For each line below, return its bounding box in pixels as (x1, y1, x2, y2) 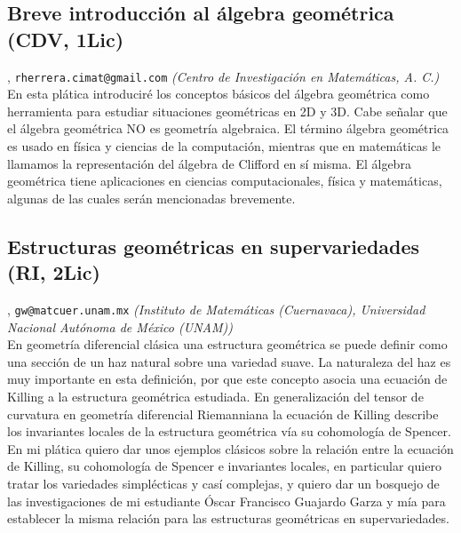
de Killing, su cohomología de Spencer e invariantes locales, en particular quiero (7, 457, 441, 475)
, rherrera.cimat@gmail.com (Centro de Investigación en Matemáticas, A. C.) (7, 67, 440, 85)
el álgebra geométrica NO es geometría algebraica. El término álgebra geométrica (7, 119, 449, 138)
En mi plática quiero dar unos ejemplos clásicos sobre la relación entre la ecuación (7, 439, 454, 457)
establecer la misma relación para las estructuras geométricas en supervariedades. (7, 509, 449, 528)
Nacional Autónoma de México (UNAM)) (7, 317, 233, 336)
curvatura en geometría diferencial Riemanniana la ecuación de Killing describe (7, 404, 439, 423)
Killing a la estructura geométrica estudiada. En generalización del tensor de (7, 387, 424, 406)
